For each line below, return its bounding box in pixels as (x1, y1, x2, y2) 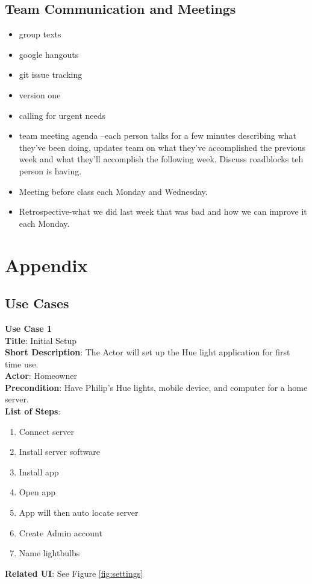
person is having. (19, 164, 82, 177)
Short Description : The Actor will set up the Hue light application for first (5, 346, 290, 358)
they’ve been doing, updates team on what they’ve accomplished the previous (19, 141, 305, 153)
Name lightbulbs (19, 547, 80, 559)
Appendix (5, 252, 88, 277)
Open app (19, 486, 56, 498)
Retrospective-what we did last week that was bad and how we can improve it (19, 205, 307, 218)
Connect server (19, 425, 74, 437)
